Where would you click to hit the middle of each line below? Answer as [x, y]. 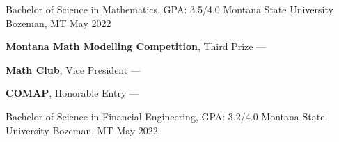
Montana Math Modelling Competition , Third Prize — [136, 46]
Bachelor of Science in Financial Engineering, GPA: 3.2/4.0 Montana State [165, 116]
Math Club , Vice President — [73, 69]
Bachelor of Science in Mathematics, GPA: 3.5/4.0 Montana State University [169, 9]
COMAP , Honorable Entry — [72, 93]
